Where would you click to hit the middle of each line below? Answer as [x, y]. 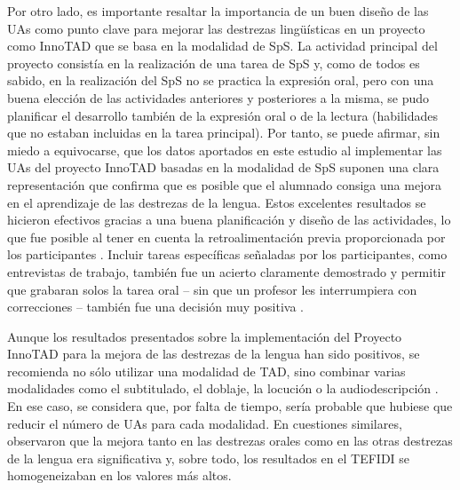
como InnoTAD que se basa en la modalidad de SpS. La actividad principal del [222, 46]
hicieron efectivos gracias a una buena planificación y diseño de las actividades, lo [229, 220]
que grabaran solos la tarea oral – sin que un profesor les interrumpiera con [212, 289]
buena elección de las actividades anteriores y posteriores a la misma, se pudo [218, 97]
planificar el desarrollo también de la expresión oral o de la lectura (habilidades [223, 115]
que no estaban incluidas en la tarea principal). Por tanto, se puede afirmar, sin [224, 133]
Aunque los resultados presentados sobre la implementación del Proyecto [205, 336]
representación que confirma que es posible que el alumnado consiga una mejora [224, 184]
